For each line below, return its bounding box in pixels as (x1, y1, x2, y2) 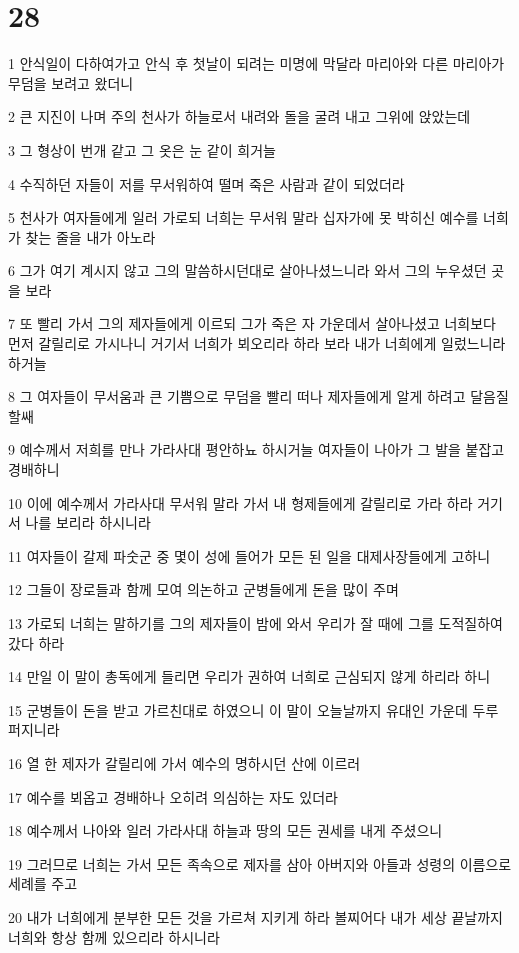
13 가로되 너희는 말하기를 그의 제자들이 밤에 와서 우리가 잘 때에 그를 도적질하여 (8, 613, 503, 633)
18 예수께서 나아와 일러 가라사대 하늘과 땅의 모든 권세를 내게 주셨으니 (8, 820, 443, 841)
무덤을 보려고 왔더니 (8, 72, 134, 93)
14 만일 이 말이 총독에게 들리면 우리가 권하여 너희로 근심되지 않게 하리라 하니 (8, 666, 491, 687)
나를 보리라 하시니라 (25, 512, 151, 533)
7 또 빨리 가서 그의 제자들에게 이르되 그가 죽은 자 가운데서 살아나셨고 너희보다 (8, 313, 496, 334)
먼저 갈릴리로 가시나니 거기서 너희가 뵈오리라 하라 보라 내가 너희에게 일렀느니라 (8, 333, 506, 354)
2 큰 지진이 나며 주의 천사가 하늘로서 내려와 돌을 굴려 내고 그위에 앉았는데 (8, 106, 471, 127)
